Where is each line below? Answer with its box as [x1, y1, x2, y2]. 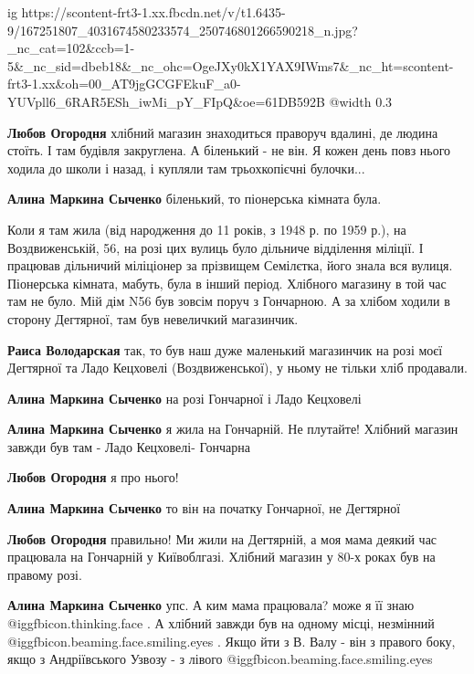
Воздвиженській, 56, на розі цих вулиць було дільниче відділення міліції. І [7, 237, 424, 257]
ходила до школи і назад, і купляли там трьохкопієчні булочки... [7, 158, 365, 177]
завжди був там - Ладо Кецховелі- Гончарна [7, 437, 250, 456]
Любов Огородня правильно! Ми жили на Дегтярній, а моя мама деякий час [7, 529, 437, 548]
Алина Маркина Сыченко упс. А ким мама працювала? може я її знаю [7, 595, 415, 615]
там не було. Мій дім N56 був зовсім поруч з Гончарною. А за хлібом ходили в [7, 291, 450, 311]
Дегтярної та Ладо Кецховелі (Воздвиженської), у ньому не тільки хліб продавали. [7, 358, 468, 377]
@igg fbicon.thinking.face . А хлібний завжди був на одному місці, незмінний [7, 614, 435, 633]
